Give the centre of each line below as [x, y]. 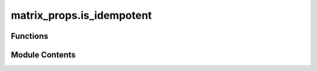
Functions [30, 36]
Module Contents [43, 55]
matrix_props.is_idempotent [81, 15]
